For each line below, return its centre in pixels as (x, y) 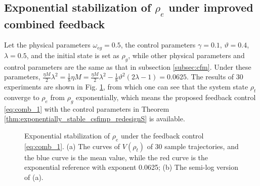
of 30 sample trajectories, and (193, 146)
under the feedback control (162, 135)
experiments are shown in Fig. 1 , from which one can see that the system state (126, 87)
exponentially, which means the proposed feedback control (166, 97)
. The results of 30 (215, 77)
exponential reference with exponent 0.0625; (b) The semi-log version (131, 167)
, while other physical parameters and (186, 55)
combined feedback (55, 24)
